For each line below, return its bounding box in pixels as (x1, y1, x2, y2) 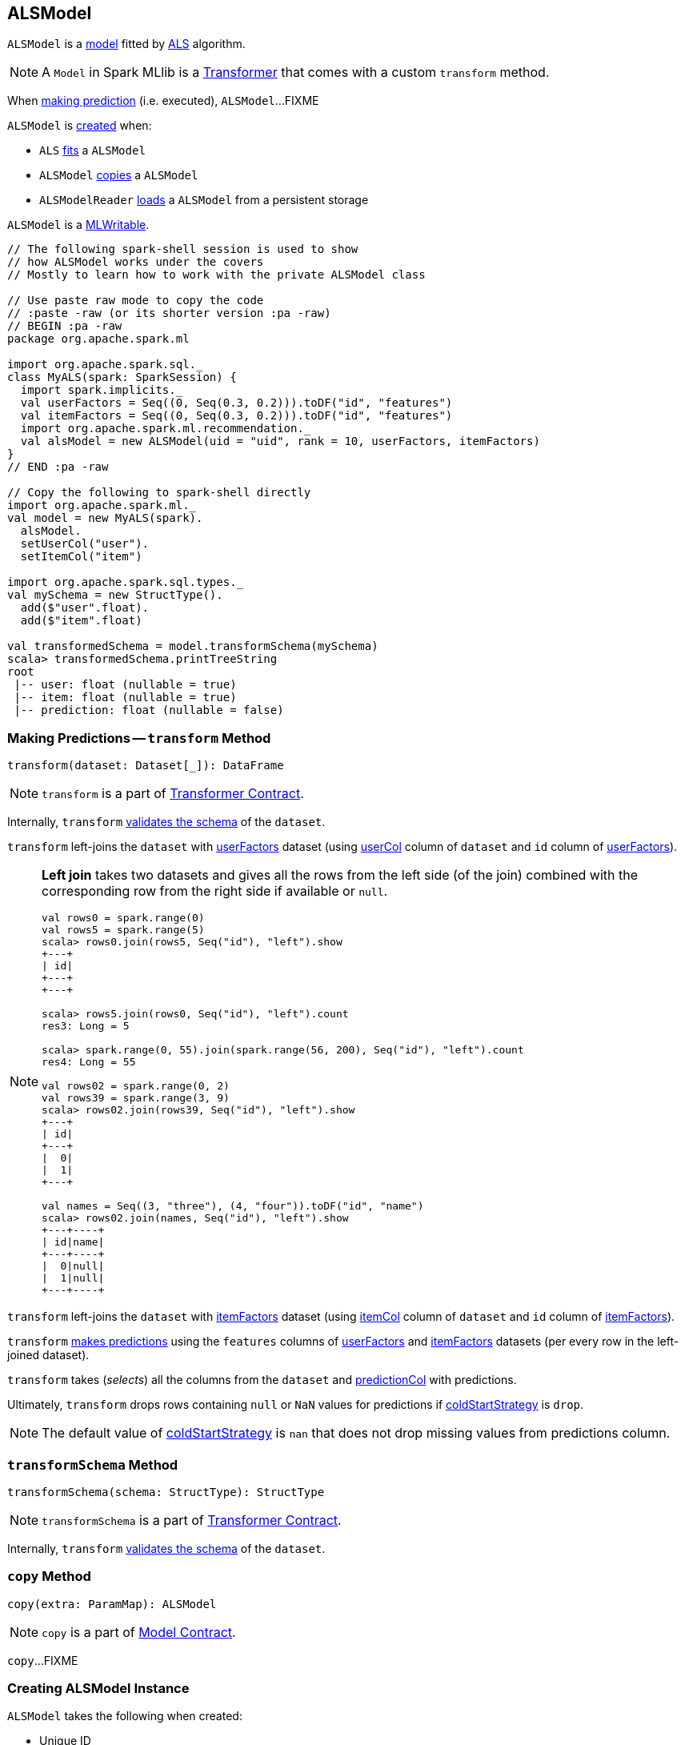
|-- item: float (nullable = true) (14, 691, 237, 704)
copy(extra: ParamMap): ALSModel (7, 1597, 217, 1611)
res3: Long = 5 (42, 1020, 130, 1033)
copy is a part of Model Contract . (42, 1623, 236, 1640)
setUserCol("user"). (20, 537, 150, 551)
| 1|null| (42, 1272, 105, 1285)
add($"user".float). (20, 601, 150, 615)
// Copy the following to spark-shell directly (7, 486, 311, 499)
